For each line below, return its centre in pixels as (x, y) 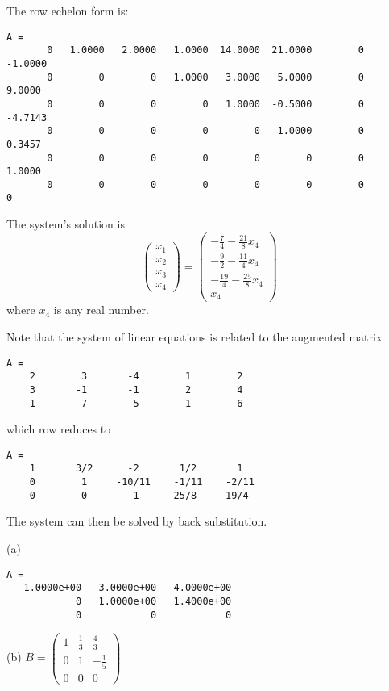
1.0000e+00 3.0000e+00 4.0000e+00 (128, 588)
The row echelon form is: (68, 10)
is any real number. (101, 310)
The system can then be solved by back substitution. (137, 521)
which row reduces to (59, 429)
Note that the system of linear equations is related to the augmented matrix (194, 337)
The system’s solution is (66, 224)
